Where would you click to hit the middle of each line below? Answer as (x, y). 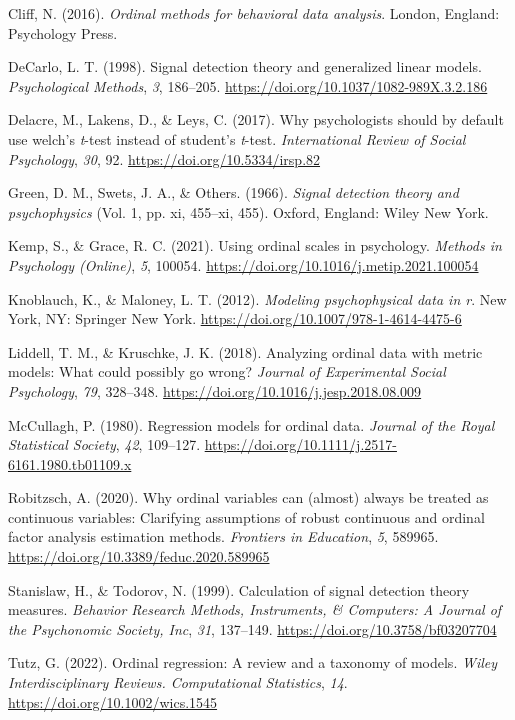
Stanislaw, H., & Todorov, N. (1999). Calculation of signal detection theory (239, 589)
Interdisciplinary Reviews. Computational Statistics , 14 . (178, 682)
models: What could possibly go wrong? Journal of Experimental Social (227, 371)
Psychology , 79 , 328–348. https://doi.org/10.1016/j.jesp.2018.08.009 (215, 390)
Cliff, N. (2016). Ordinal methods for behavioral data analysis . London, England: (254, 13)
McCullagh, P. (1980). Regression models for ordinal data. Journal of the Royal (251, 424)
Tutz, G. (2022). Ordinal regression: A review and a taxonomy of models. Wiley (253, 662)
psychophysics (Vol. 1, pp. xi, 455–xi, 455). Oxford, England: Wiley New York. (248, 211)
